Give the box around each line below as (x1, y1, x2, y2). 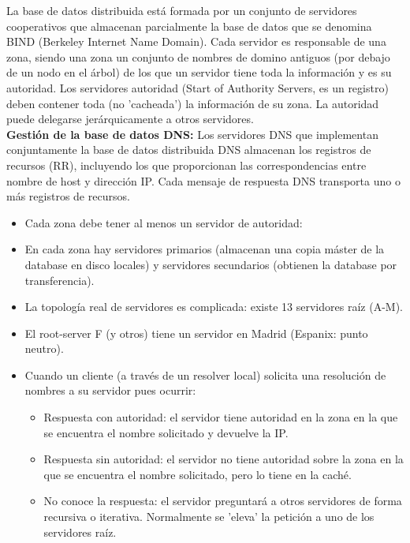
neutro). (24, 340, 64, 357)
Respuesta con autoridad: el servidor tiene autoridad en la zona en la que (43, 409, 398, 425)
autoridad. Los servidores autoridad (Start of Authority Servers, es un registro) (6, 79, 389, 95)
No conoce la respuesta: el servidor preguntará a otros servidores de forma (43, 492, 402, 509)
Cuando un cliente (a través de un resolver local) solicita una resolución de (24, 366, 386, 383)
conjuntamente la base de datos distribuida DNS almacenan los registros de (6, 141, 371, 158)
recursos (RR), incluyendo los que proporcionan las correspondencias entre (6, 156, 367, 173)
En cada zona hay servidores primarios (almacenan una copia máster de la (24, 241, 385, 257)
